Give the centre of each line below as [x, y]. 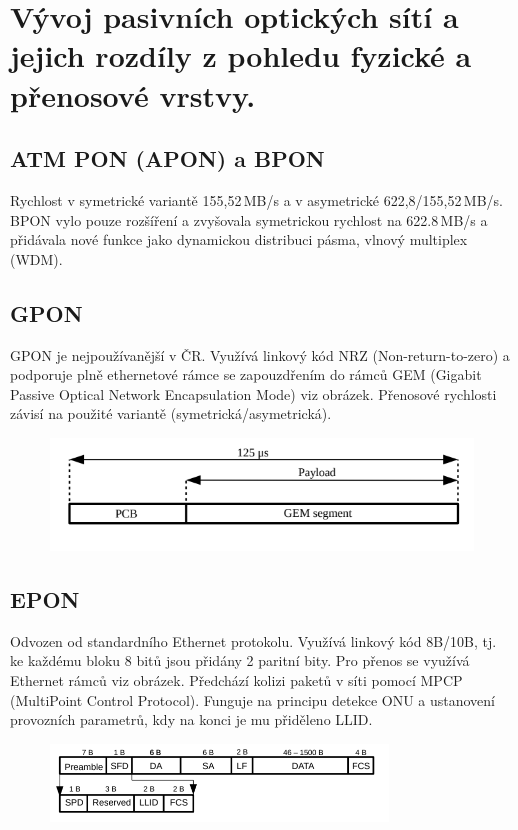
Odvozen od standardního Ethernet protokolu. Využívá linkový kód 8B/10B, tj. [253, 640]
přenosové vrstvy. [133, 94]
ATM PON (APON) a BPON [167, 158]
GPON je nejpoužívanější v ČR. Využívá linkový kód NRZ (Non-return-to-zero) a [260, 354]
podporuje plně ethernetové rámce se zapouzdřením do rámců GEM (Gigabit [246, 374]
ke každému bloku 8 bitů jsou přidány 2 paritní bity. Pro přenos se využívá [240, 660]
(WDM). [36, 258]
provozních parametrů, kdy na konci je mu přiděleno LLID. [191, 719]
